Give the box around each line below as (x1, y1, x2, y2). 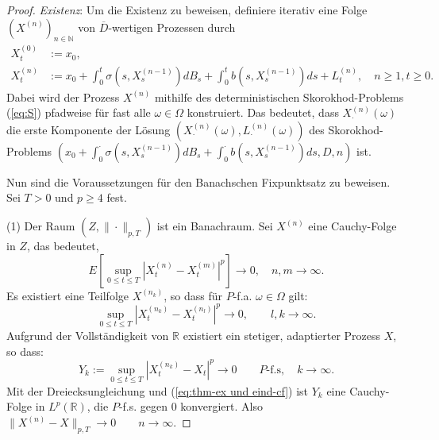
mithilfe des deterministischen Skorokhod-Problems (154, 88, 404, 105)
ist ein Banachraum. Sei (156, 218, 273, 234)
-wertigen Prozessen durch (108, 18, 236, 35)
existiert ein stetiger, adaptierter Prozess (183, 326, 381, 343)
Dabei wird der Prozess (6, 88, 120, 105)
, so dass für (164, 287, 223, 303)
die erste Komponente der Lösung (6, 121, 171, 137)
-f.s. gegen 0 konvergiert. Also (118, 398, 263, 415)
